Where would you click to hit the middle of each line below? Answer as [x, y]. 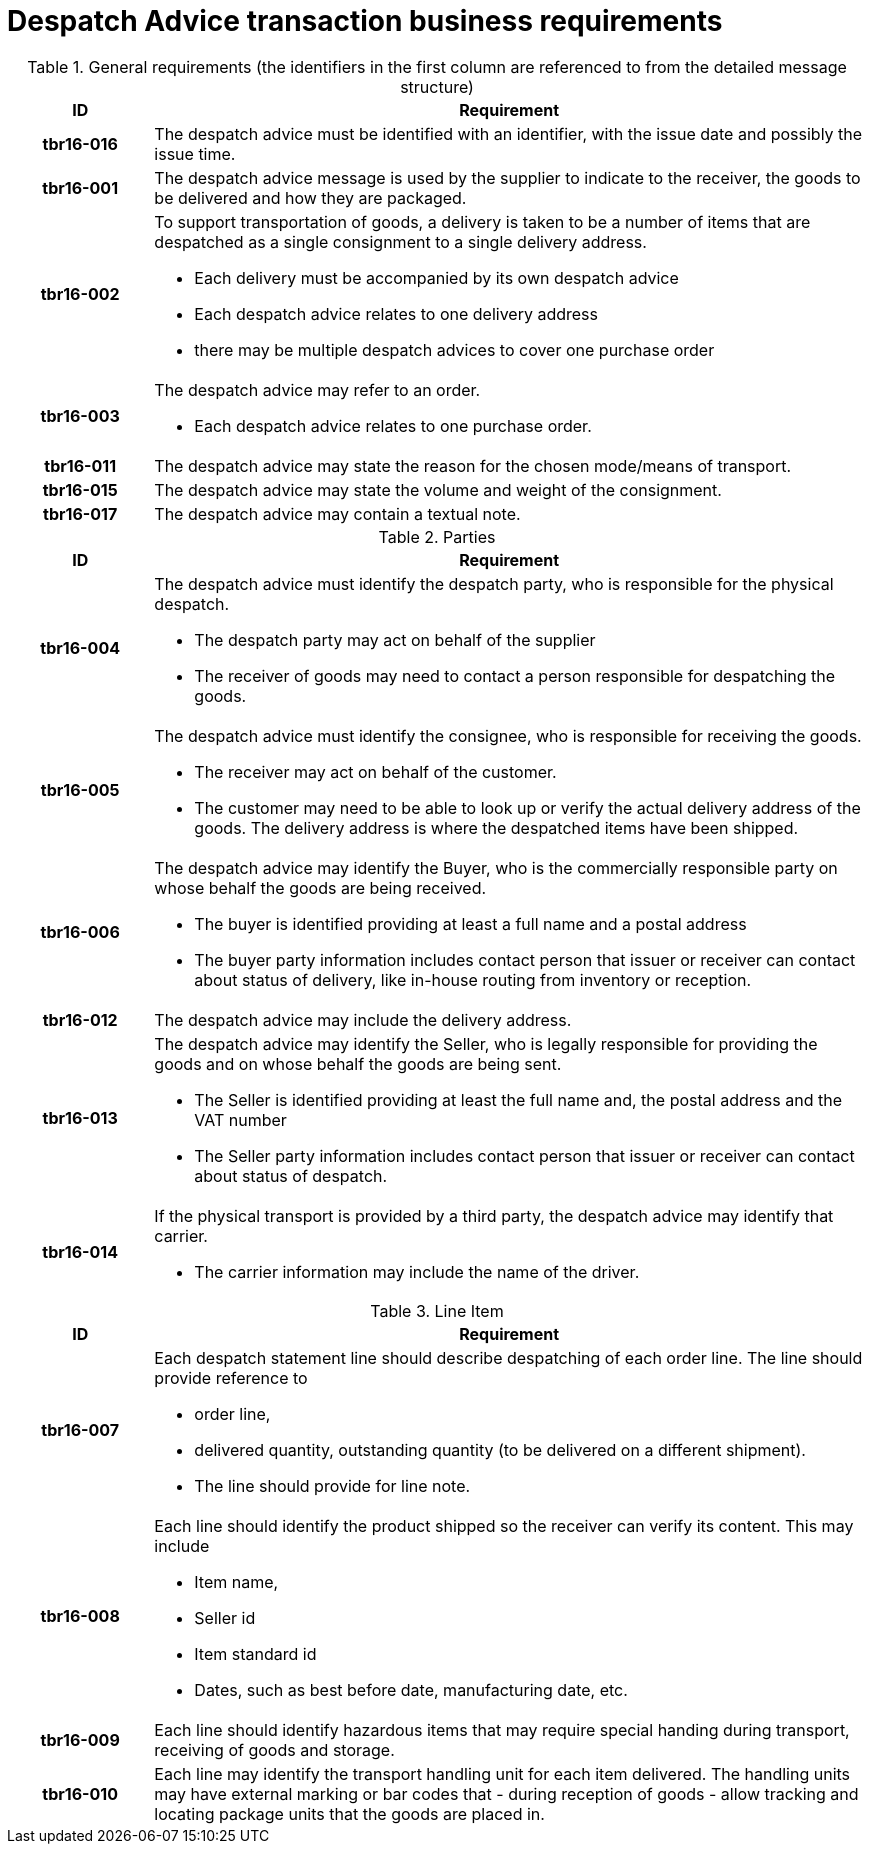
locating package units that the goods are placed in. [349, 1813]
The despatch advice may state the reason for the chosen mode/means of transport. [473, 465]
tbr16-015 [80, 489]
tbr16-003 [80, 415]
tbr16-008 [80, 1615]
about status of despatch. [291, 1175]
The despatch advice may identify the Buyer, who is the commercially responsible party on [496, 867]
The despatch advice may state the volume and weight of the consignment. [438, 489]
